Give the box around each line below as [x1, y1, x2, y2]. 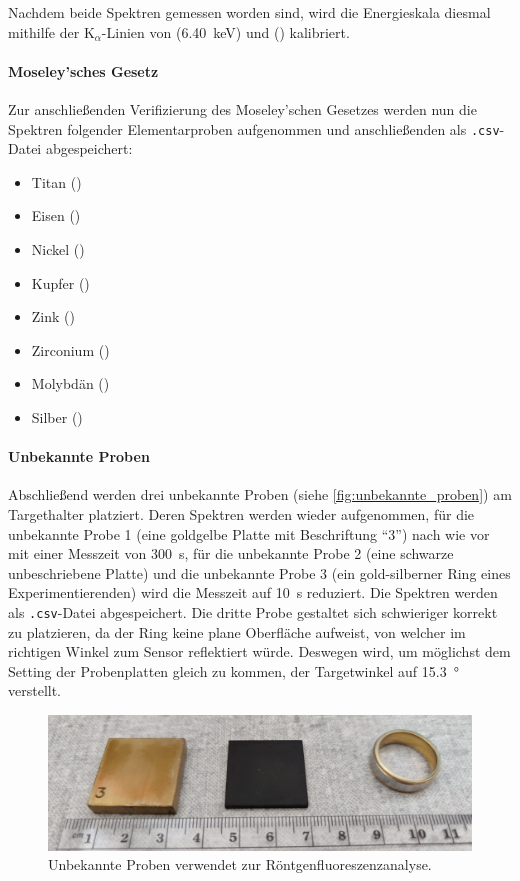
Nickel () [31, 239, 85, 260]
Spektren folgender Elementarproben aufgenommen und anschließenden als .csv [8, 118, 500, 139]
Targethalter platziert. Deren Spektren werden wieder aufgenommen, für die [8, 503, 475, 524]
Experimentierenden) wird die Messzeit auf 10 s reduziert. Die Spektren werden [8, 582, 498, 603]
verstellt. [8, 680, 62, 701]
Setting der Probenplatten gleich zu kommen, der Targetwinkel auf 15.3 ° [8, 660, 459, 681]
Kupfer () [31, 272, 90, 293]
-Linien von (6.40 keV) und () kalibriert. [101, 21, 350, 42]
